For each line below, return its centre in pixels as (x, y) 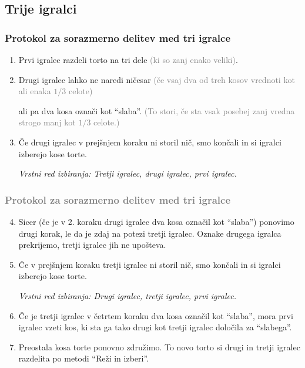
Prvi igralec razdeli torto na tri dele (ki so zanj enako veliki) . (128, 59)
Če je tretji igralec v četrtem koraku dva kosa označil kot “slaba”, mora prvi (156, 315)
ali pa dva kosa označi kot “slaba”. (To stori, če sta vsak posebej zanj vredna (157, 110)
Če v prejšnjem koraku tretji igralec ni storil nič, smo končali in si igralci (150, 264)
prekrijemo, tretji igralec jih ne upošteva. (92, 245)
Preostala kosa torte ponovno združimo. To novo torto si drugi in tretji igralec (159, 347)
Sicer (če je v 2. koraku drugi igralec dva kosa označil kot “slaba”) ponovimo (156, 221)
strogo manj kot (47, 122)
